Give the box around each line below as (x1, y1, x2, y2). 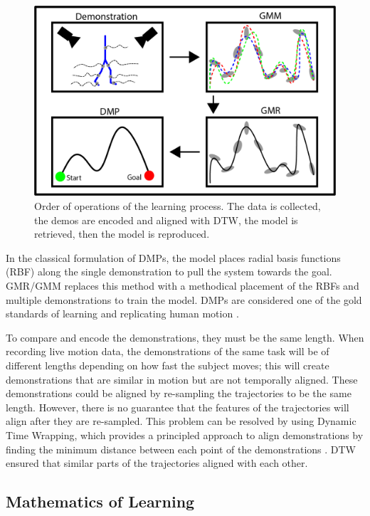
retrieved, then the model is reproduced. (34, 226, 210, 241)
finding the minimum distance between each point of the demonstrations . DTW (6, 441, 356, 456)
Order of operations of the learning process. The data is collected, (34, 199, 321, 214)
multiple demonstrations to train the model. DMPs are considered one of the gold (6, 292, 362, 307)
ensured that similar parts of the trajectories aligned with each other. (6, 456, 308, 470)
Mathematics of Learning (6, 490, 195, 512)
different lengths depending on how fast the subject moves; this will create (6, 358, 329, 373)
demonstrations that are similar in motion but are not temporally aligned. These (6, 372, 358, 386)
